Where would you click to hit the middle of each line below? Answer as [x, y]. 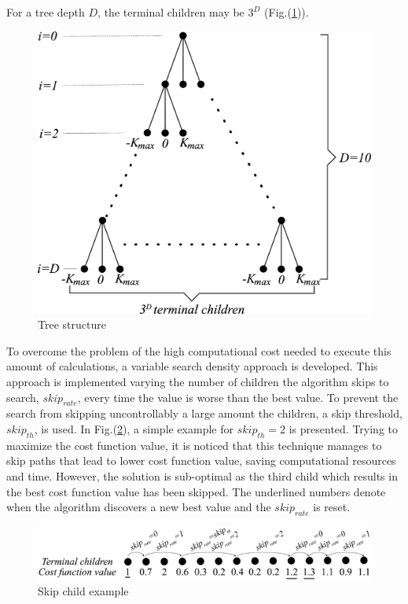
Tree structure [72, 324]
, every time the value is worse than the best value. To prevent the [238, 397]
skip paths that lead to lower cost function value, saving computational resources [201, 460]
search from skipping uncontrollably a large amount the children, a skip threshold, [204, 413]
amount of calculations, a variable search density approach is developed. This [192, 366]
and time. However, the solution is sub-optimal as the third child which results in [202, 475]
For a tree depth [46, 12]
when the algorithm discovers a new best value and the [139, 507]
